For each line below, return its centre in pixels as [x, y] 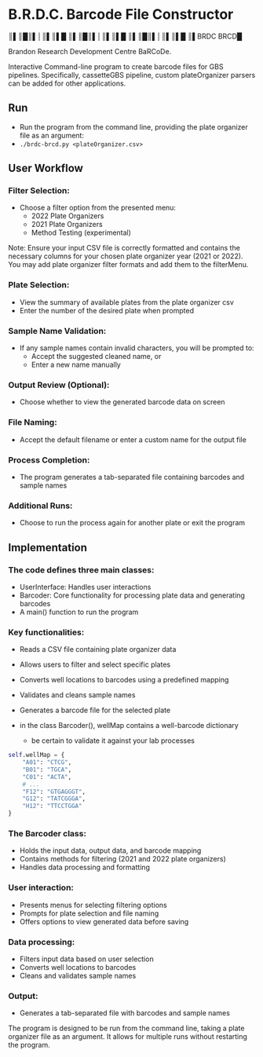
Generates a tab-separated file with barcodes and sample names [124, 1013]
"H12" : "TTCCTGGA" [52, 806]
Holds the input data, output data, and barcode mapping [110, 850]
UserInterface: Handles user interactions [85, 587]
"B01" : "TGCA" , [47, 770]
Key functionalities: [46, 632]
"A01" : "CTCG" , [47, 763]
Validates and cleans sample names [77, 695]
